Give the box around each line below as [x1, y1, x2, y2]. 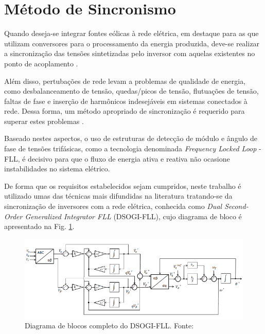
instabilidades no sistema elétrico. [4, 163, 110, 174]
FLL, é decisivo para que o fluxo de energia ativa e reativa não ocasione [4, 153, 230, 164]
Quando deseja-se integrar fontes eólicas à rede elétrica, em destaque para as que [4, 28, 259, 39]
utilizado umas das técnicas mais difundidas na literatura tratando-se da [4, 190, 233, 201]
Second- [224, 201, 249, 212]
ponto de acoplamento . [4, 58, 78, 68]
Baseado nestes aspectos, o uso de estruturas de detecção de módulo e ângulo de [4, 133, 257, 144]
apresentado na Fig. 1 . [4, 221, 75, 232]
